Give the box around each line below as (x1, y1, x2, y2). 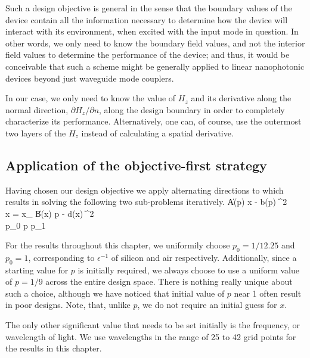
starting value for (5, 263, 69, 276)
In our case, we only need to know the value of (5, 92, 176, 104)
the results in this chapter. (5, 342, 102, 354)
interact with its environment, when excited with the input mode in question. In (5, 25, 299, 38)
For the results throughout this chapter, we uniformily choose (5, 239, 230, 251)
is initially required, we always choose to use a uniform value (77, 263, 299, 276)
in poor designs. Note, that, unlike (5, 298, 131, 311)
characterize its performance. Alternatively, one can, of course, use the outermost (5, 115, 302, 127)
